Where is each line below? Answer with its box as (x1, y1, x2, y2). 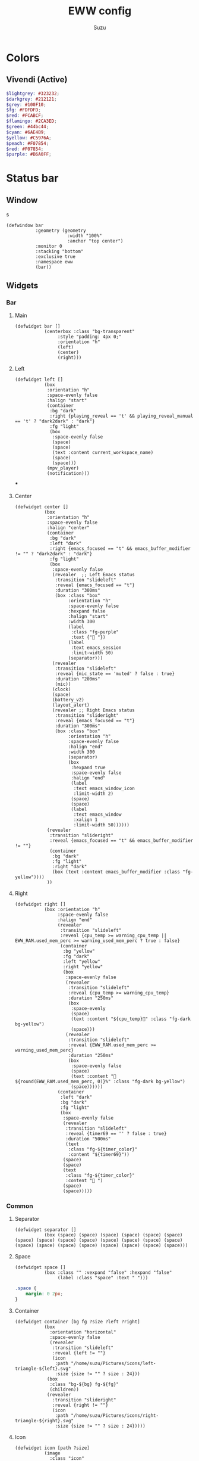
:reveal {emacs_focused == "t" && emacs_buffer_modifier (49, 837, 194, 844)
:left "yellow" (62, 958, 100, 965)
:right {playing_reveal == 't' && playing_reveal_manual (49, 413, 194, 419)
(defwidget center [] (14, 503, 68, 510)
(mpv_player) (46, 465, 79, 471)
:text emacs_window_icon (73, 785, 135, 791)
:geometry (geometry (35, 228, 86, 234)
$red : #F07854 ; (6, 146, 44, 152)
